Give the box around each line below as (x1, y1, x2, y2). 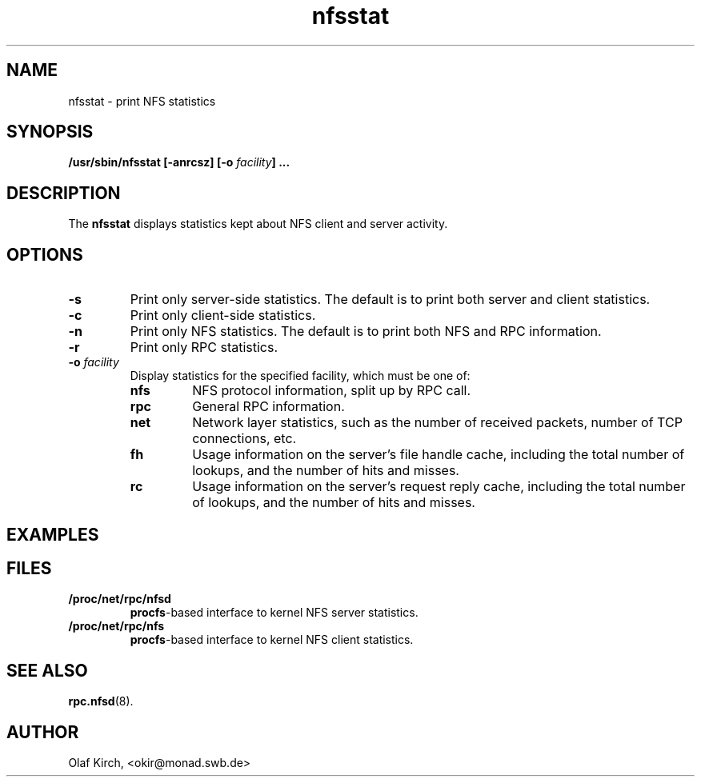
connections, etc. (192, 430, 297, 447)
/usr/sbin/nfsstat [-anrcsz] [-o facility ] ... (68, 155, 290, 170)
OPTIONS (6, 244, 83, 265)
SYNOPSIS (6, 122, 94, 142)
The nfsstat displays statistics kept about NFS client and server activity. (68, 217, 448, 231)
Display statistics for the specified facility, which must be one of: (130, 369, 471, 383)
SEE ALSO (6, 660, 88, 681)
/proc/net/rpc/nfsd (68, 592, 171, 606)
